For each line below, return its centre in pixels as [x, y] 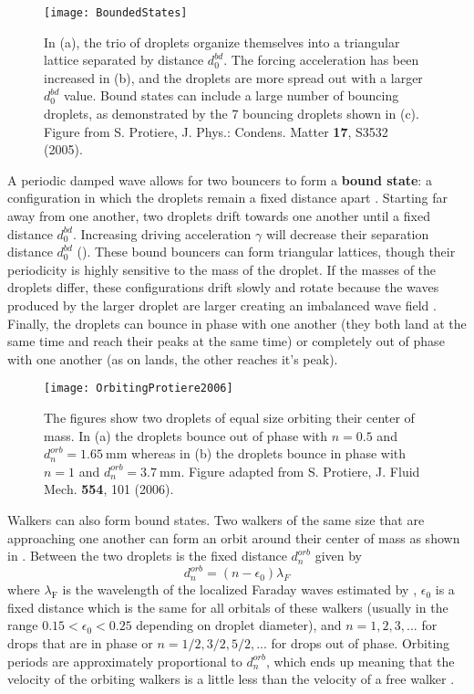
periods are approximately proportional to [125, 661]
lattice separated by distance [124, 60]
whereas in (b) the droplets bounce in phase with [269, 453]
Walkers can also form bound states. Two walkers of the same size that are [216, 519]
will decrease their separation [347, 233]
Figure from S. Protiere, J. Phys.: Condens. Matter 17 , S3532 [216, 131]
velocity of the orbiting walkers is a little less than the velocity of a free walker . [231, 679]
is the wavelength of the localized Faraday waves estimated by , [240, 589]
